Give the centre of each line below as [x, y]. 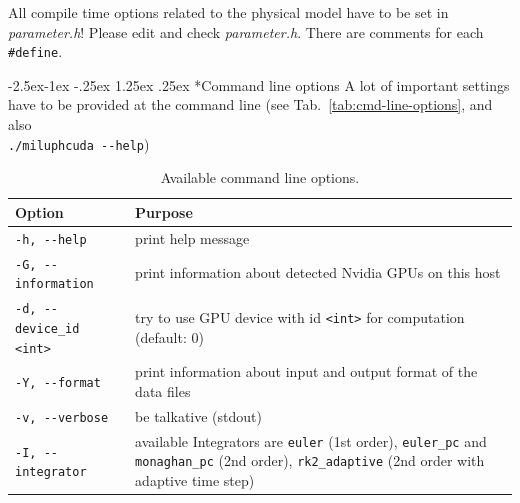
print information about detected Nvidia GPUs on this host [318, 272]
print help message [192, 237]
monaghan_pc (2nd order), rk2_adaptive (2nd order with [310, 460]
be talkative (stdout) [198, 415]
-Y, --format [58, 383]
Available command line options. [260, 177]
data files [163, 391]
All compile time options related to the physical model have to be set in [228, 12]
